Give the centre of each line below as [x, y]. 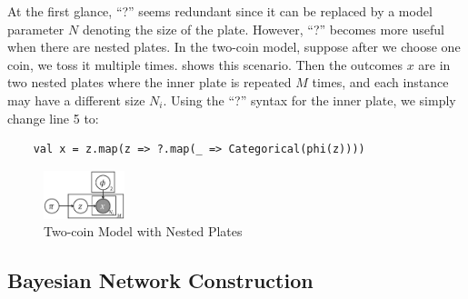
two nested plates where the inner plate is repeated [149, 82]
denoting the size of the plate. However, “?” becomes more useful [263, 29]
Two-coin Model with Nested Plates [143, 231]
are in [434, 64]
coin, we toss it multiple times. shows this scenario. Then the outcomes [205, 64]
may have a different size [76, 100]
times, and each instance [380, 82]
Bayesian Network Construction [160, 280]
